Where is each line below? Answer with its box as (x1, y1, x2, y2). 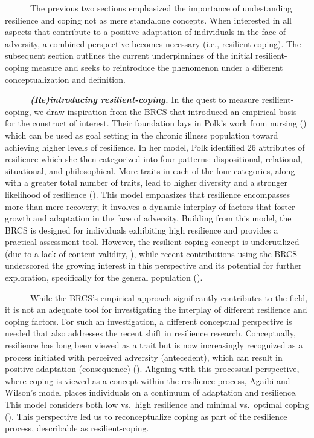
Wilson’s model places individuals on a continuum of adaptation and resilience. (5, 386, 298, 399)
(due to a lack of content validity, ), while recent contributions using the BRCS (5, 247, 298, 260)
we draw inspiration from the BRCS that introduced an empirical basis (34, 105, 297, 117)
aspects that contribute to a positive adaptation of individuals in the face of (5, 25, 286, 38)
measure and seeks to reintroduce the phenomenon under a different (31, 60, 283, 73)
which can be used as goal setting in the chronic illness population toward (5, 128, 278, 141)
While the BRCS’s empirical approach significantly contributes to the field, (30, 291, 308, 304)
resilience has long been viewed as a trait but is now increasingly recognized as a (5, 339, 303, 351)
